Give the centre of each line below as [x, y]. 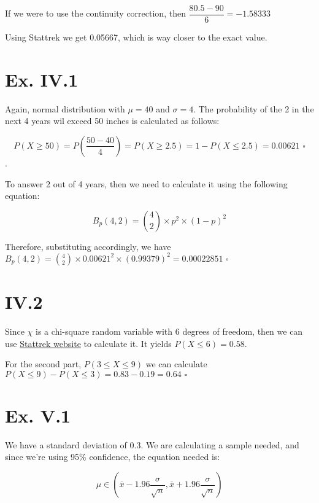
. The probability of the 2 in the [254, 108]
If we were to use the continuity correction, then [95, 13]
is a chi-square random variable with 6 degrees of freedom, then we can [169, 331]
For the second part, [43, 364]
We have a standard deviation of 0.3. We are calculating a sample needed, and [152, 444]
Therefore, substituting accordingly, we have [88, 246]
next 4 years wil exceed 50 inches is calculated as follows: [112, 121]
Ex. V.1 [38, 415]
